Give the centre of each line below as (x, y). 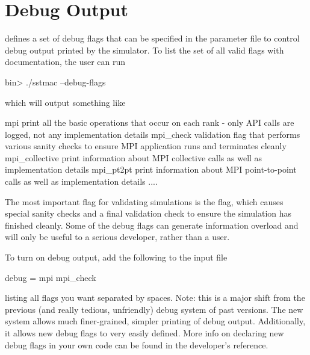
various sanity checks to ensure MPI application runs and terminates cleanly (146, 146)
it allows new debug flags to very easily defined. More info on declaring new (144, 333)
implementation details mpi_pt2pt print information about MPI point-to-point (151, 169)
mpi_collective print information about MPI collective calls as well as (134, 157)
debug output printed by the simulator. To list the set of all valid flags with (144, 50)
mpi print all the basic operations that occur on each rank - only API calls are (150, 122)
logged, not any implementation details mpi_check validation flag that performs (153, 134)
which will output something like (65, 102)
